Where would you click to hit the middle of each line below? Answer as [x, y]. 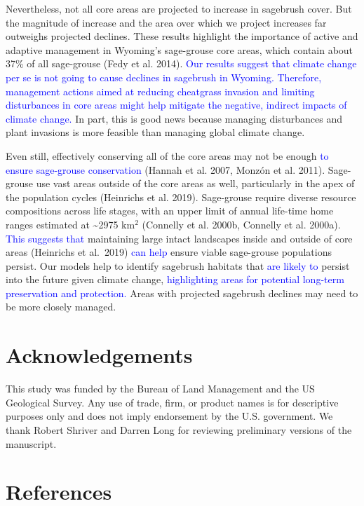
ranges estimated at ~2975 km [70, 224]
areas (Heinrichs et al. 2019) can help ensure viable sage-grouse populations [169, 252]
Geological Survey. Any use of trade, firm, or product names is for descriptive [172, 402]
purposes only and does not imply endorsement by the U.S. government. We [169, 416]
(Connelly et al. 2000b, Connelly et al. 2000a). [241, 224]
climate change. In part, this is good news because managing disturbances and [174, 118]
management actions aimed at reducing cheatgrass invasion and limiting [160, 91]
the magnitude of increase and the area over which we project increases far [166, 22]
